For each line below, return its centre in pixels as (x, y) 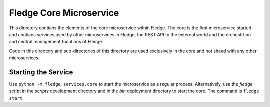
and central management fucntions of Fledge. (56, 42)
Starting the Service (41, 72)
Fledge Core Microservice (64, 13)
